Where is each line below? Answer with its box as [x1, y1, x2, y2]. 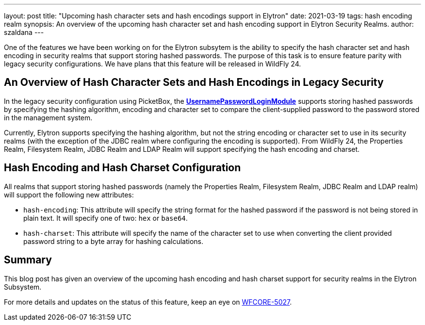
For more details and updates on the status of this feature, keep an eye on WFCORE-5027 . [4, 297, 292, 306]
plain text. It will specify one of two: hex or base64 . [23, 213, 188, 222]
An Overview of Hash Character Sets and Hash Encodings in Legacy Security [4, 76, 384, 89]
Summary [4, 254, 52, 266]
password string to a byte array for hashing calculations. [23, 237, 203, 245]
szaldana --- [4, 28, 44, 36]
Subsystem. [4, 282, 42, 291]
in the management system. [4, 113, 93, 122]
